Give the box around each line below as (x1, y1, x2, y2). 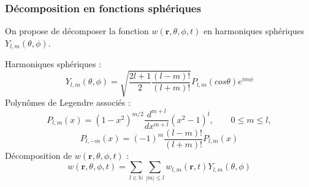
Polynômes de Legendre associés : (5, 96, 131, 109)
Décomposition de (5, 148, 72, 161)
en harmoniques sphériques (203, 24, 305, 37)
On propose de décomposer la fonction (5, 24, 149, 37)
